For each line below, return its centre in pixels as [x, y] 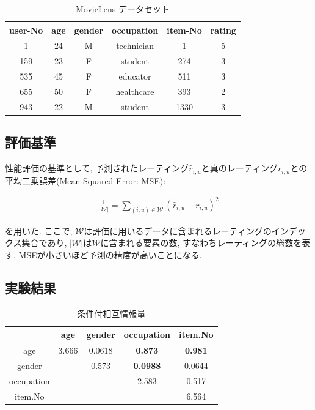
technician [135, 46]
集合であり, [44, 243]
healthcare [135, 91]
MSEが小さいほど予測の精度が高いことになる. [110, 254]
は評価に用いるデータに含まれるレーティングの [178, 230]
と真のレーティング [239, 168]
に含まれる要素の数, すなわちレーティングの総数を [201, 243]
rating [223, 30]
